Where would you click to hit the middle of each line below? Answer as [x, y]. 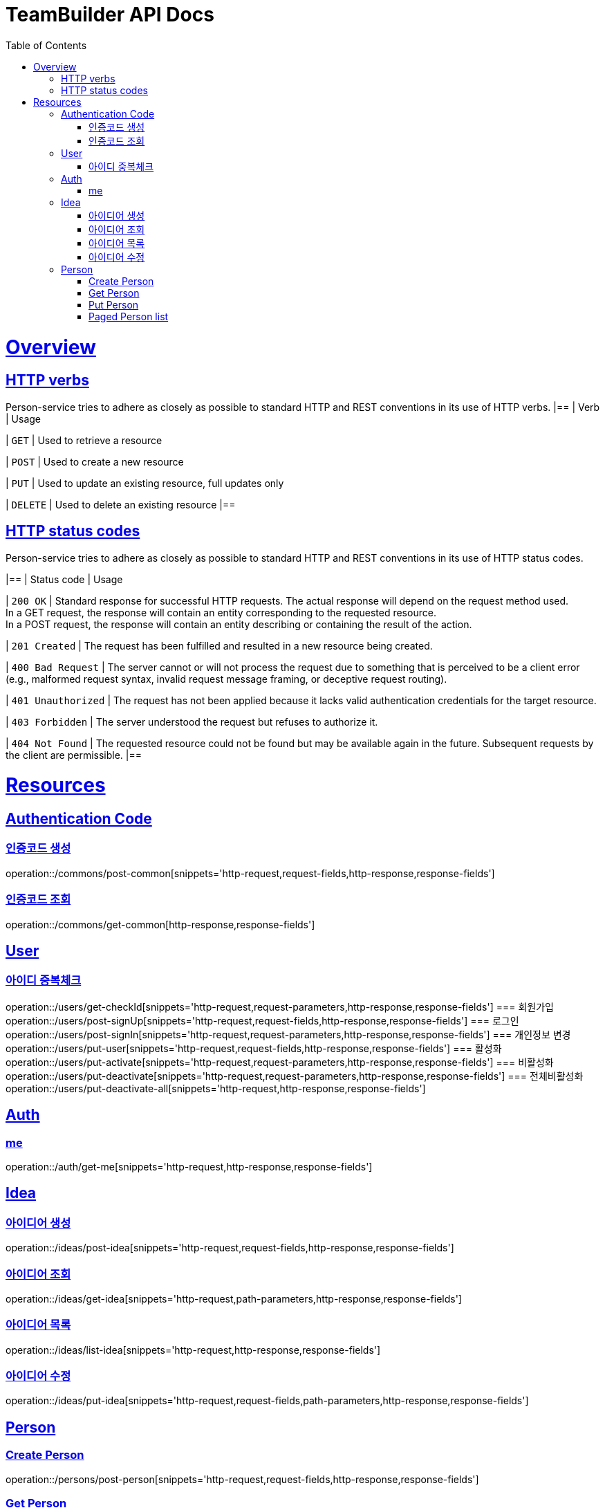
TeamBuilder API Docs [110, 15]
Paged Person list [129, 316]
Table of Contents [46, 45]
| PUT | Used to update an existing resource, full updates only [145, 483]
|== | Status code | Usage [64, 579]
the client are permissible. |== [74, 755]
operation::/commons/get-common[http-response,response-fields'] [160, 924]
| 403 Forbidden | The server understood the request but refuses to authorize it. [192, 721]
